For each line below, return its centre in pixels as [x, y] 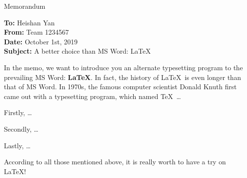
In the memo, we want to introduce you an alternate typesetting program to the [123, 67]
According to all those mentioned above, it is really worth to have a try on [115, 162]
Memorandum [25, 6]
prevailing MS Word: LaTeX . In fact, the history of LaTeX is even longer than [123, 77]
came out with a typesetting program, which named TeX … [93, 96]
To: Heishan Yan [29, 22]
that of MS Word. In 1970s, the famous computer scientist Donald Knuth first [120, 87]
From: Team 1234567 [36, 32]
